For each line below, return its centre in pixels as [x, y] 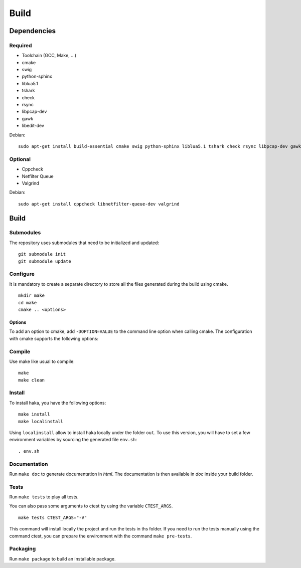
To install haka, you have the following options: [58, 403]
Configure [22, 274]
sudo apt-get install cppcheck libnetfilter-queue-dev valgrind [99, 204]
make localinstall [41, 421]
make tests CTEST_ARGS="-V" [53, 517]
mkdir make [32, 296]
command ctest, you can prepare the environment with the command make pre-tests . [101, 536]
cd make [28, 303]
